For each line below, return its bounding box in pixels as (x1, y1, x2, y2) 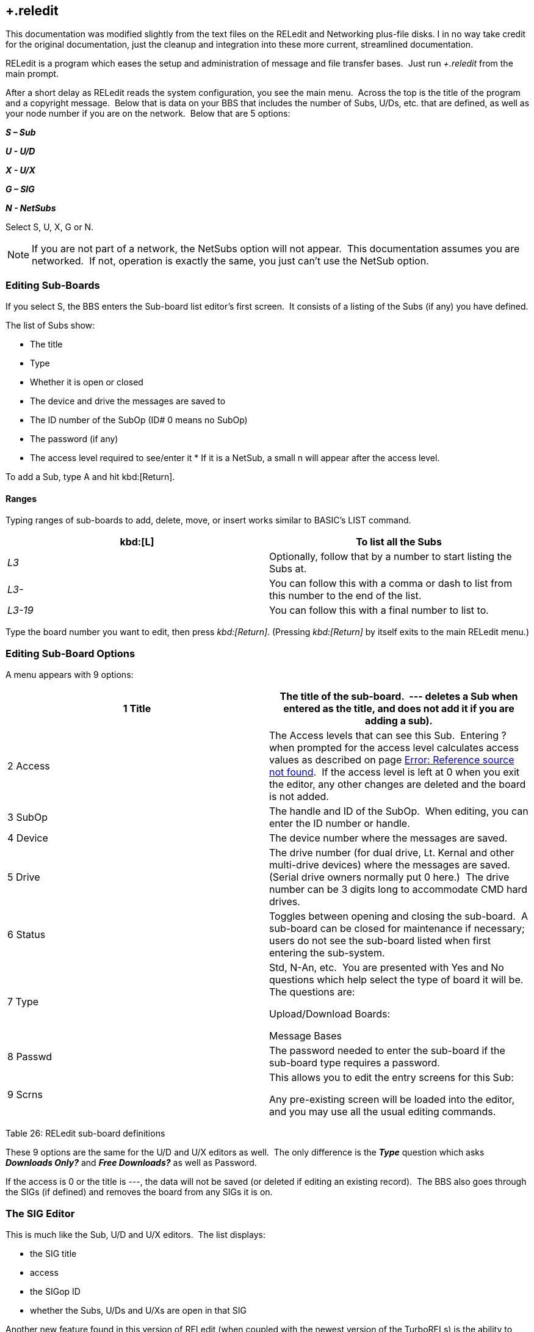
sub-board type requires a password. (269, 1057, 440, 1069)
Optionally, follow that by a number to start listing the (269, 550, 512, 563)
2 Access (7, 760, 50, 773)
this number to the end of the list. (269, 589, 422, 602)
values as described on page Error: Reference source (269, 754, 514, 766)
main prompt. (5, 68, 59, 79)
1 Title (123, 702, 151, 715)
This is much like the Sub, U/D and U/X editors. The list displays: (5, 1229, 265, 1240)
